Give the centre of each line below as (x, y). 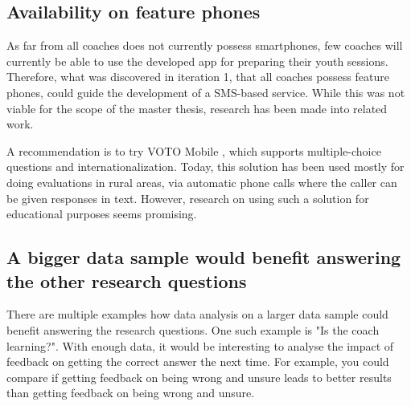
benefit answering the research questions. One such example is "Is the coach (193, 329)
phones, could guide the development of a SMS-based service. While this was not (206, 92)
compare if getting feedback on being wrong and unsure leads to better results (199, 377)
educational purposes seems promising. (102, 214)
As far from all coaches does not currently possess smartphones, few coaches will (205, 45)
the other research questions (127, 280)
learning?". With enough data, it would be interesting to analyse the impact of (200, 345)
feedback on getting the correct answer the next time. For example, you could (198, 361)
